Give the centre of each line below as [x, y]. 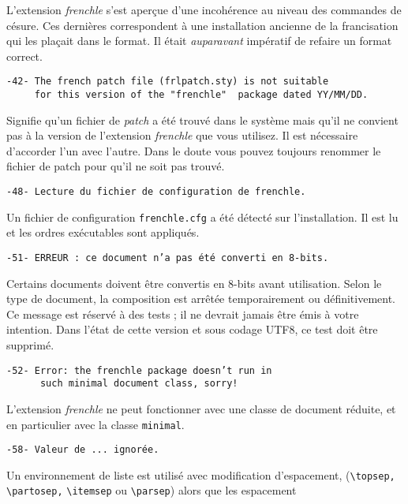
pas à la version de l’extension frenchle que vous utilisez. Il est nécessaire [182, 135]
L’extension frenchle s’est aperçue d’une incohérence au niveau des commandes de [204, 9]
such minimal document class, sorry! [139, 384]
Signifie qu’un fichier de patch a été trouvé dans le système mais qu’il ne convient [202, 119]
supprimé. [30, 345]
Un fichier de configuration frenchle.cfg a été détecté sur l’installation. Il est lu [202, 217]
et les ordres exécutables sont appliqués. [103, 232]
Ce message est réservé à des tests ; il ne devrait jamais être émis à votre [183, 314]
